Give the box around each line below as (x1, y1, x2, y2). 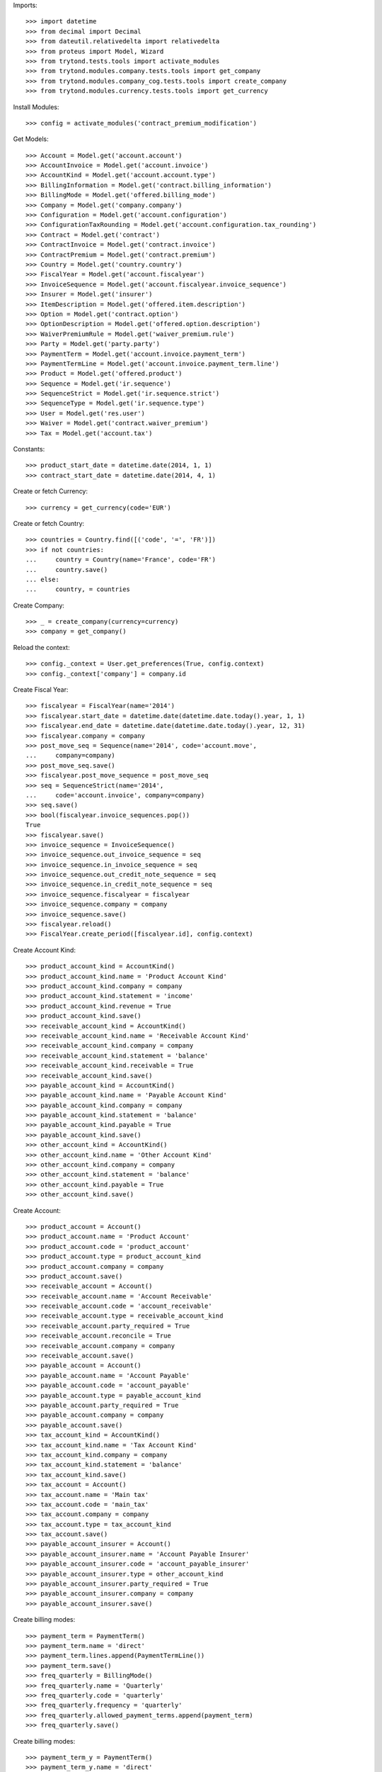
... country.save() (25, 566, 108, 573)
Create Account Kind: (13, 946, 76, 954)
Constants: (13, 445, 45, 454)
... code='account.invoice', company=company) (25, 791, 205, 799)
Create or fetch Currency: (13, 487, 88, 495)
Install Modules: (13, 103, 59, 111)
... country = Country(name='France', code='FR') (25, 556, 216, 563)
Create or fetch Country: (13, 519, 85, 527)
